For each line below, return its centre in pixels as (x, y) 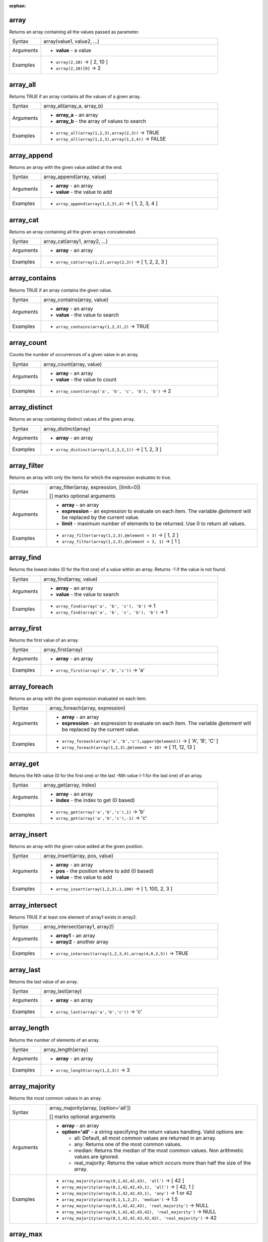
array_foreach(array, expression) (88, 708)
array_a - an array (77, 115)
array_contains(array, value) (76, 300)
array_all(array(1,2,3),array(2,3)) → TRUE (108, 133)
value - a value (73, 51)
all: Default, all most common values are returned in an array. (145, 1138)
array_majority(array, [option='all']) (90, 1108)
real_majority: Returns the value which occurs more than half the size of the (163, 1163)
